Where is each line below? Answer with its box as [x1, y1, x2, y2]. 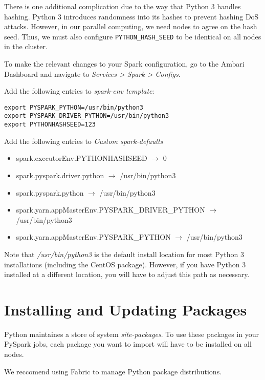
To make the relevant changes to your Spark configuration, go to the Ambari [4, 58, 245, 69]
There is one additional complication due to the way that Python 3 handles [4, 1, 241, 11]
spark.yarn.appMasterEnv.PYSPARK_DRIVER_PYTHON [16, 204, 205, 215]
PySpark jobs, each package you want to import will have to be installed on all [4, 339, 252, 349]
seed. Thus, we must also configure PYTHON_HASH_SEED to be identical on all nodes [4, 31, 261, 41]
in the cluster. [4, 41, 48, 52]
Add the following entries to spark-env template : [4, 86, 154, 96]
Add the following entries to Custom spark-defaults [4, 135, 163, 146]
